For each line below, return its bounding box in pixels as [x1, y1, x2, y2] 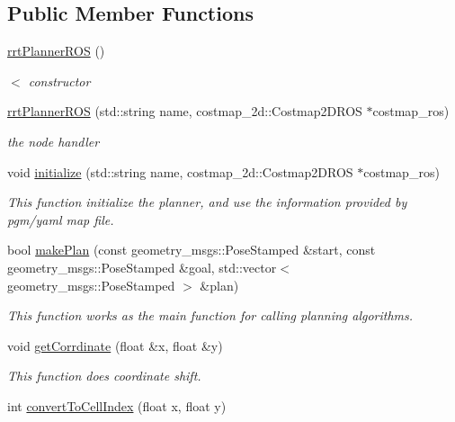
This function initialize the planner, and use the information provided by [7, 193, 407, 211]
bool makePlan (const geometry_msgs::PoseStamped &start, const [7, 240, 376, 259]
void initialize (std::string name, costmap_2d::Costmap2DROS [7, 162, 353, 181]
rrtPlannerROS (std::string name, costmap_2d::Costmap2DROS [7, 102, 362, 121]
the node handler [7, 131, 100, 150]
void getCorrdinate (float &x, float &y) [7, 336, 223, 355]
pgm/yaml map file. [7, 210, 114, 229]
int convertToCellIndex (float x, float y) [7, 396, 227, 415]
